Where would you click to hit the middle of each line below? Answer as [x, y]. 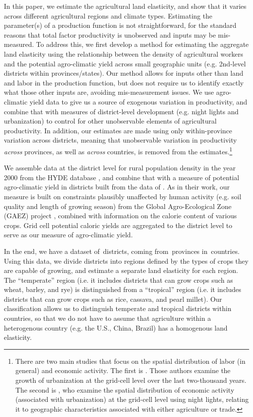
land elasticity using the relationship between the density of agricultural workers [124, 53]
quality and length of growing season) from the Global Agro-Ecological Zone [118, 206]
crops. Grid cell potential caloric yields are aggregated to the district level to [118, 225]
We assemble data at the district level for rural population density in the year [120, 168]
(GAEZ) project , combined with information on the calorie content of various [120, 216]
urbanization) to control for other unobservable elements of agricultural [110, 121]
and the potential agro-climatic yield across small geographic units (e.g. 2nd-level [125, 63]
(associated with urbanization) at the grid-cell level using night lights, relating [132, 399]
